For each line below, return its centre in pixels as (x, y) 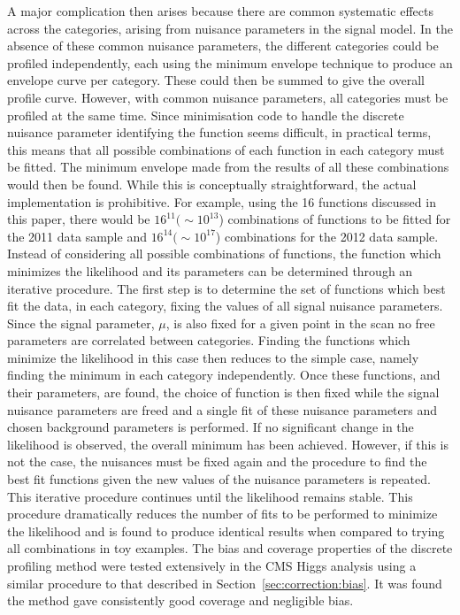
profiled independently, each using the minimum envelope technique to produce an (230, 62)
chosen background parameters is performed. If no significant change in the (211, 427)
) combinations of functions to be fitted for (335, 219)
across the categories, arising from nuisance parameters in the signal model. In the (230, 28)
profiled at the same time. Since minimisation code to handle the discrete (206, 115)
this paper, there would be (79, 219)
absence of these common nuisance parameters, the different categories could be (223, 46)
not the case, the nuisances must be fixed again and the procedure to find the (217, 461)
